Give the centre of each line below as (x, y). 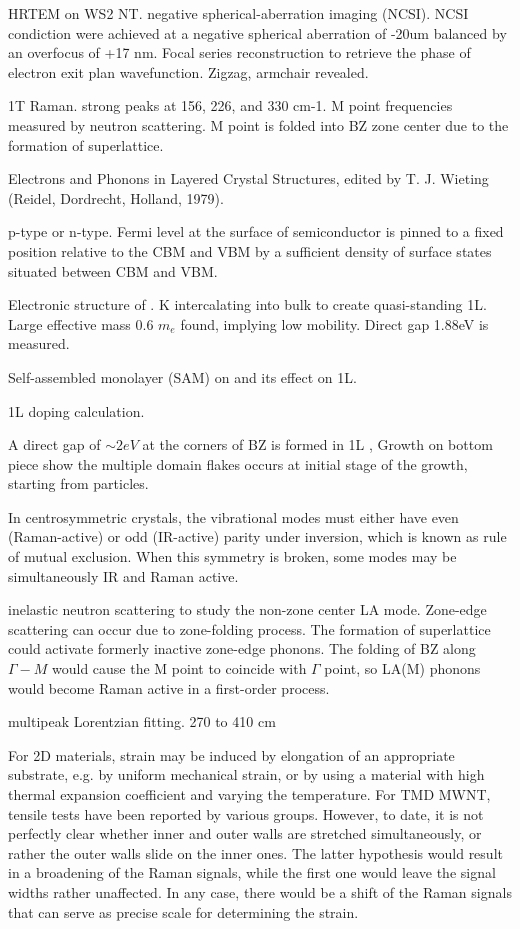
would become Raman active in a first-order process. (169, 687)
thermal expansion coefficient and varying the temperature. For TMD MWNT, (249, 794)
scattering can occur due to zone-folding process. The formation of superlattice (249, 628)
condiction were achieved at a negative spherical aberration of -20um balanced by (257, 32)
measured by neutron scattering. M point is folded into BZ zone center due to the (258, 124)
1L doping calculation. (76, 410)
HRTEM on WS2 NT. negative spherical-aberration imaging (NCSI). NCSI (238, 13)
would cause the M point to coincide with (179, 668)
